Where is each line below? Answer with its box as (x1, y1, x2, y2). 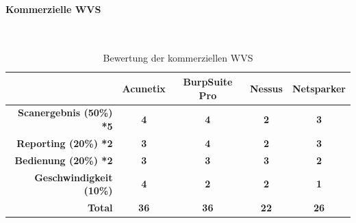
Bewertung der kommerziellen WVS (103, 51, 253, 65)
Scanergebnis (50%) (18, 105, 113, 120)
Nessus (249, 81, 283, 95)
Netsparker (292, 81, 346, 95)
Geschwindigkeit (34, 170, 113, 184)
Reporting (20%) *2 (16, 135, 113, 150)
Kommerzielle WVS (5, 1, 101, 16)
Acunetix (122, 81, 166, 95)
